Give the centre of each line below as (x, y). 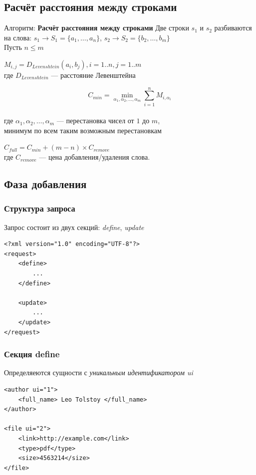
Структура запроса (40, 208)
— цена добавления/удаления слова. (95, 157)
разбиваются (233, 28)
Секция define (32, 354)
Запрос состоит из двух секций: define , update (74, 227)
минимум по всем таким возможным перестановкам (83, 130)
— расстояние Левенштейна (93, 75)
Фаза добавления (45, 184)
